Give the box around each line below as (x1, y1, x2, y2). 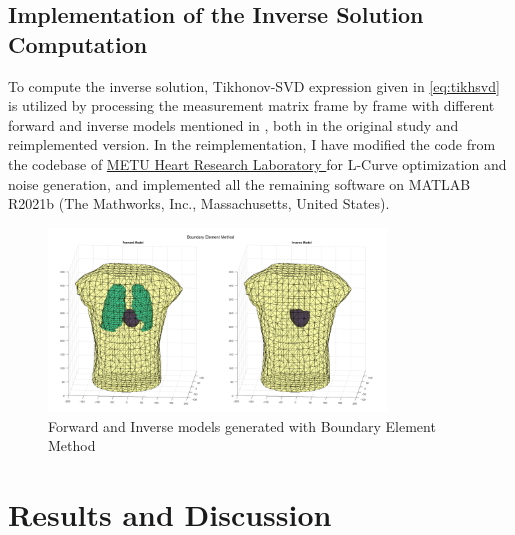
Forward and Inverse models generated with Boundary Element (48, 415, 436, 436)
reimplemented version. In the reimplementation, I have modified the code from (8, 134, 496, 155)
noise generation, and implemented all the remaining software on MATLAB (8, 173, 471, 194)
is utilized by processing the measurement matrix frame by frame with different (8, 95, 495, 116)
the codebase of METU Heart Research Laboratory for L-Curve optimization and (8, 153, 507, 174)
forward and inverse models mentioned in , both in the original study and (8, 114, 459, 135)
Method (48, 435, 96, 456)
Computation (8, 28, 148, 59)
